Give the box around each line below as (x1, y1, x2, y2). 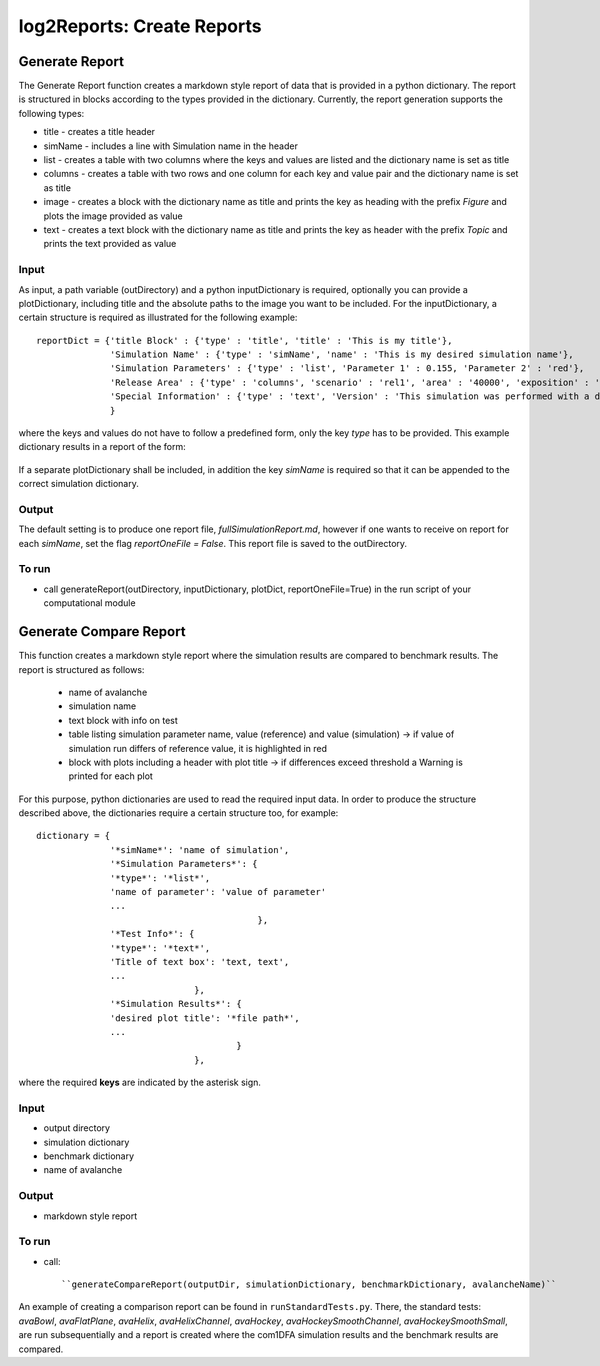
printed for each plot (68, 770, 154, 782)
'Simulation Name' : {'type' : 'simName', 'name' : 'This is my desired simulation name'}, (110, 349, 574, 360)
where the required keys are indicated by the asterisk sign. (18, 1076, 262, 1089)
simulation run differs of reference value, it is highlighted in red (68, 742, 328, 754)
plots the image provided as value (43, 210, 184, 222)
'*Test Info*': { (110, 928, 195, 940)
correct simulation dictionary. (18, 478, 139, 490)
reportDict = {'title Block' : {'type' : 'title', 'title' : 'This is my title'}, (36, 335, 453, 346)
